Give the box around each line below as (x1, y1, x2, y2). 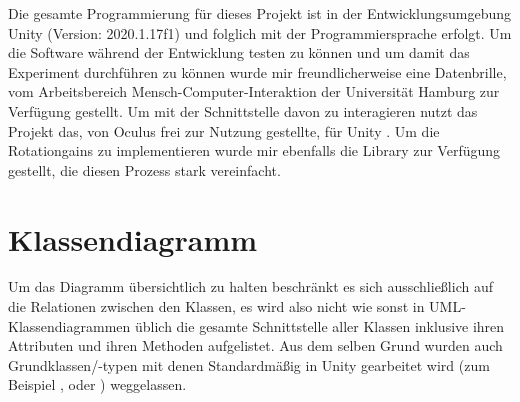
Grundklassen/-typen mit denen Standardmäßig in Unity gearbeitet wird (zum (8, 354, 490, 375)
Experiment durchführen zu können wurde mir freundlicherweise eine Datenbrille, (8, 61, 507, 82)
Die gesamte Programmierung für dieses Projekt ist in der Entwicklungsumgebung (8, 3, 512, 23)
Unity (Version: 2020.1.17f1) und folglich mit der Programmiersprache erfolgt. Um (8, 22, 512, 43)
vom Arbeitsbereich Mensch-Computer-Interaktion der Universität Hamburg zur (8, 81, 500, 102)
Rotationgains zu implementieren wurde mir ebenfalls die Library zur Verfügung (8, 140, 501, 161)
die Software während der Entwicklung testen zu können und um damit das (8, 42, 470, 63)
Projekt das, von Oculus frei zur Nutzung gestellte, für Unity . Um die (8, 120, 440, 141)
